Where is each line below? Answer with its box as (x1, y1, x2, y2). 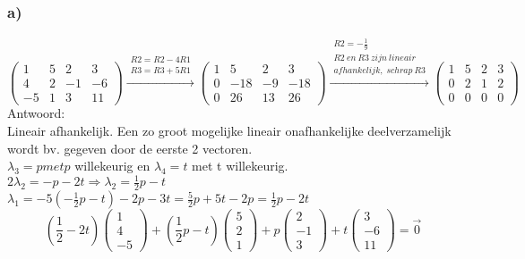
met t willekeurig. (192, 156, 288, 175)
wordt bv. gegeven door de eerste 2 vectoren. (7, 138, 253, 157)
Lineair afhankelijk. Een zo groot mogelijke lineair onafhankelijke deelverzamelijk (7, 121, 452, 140)
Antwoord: (7, 104, 65, 122)
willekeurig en (74, 156, 151, 175)
